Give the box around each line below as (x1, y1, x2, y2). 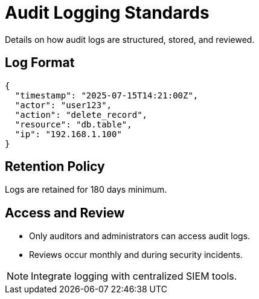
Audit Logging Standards (5, 2, 209, 23)
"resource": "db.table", (14, 119, 132, 129)
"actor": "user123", (14, 100, 112, 110)
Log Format (5, 55, 75, 71)
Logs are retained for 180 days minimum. (5, 184, 167, 195)
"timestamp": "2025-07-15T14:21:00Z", (14, 90, 199, 100)
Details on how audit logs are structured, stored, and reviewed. (5, 34, 255, 45)
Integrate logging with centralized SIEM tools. (31, 270, 237, 283)
